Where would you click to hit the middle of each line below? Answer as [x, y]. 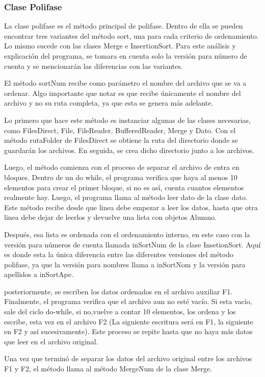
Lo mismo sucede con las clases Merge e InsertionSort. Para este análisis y [120, 46]
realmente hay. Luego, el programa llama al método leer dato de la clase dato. [126, 197]
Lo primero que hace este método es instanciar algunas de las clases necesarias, [127, 120]
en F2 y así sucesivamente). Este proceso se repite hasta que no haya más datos [128, 331]
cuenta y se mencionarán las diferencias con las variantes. [94, 66]
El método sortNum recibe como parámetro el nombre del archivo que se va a [125, 83]
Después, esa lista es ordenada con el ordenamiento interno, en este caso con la [127, 234]
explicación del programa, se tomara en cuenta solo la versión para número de [126, 56]
